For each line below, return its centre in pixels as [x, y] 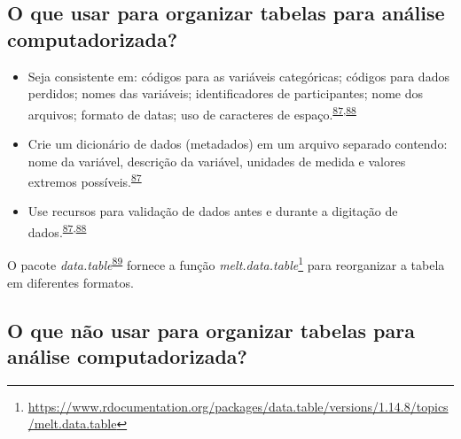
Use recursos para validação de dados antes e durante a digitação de [213, 211]
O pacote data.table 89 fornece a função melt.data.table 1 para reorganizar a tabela [226, 263]
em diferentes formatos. [70, 282]
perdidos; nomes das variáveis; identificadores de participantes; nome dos [225, 93]
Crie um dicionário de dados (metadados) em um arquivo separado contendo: [238, 144]
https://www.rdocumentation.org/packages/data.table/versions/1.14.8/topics [238, 406]
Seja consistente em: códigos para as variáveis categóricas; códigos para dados [238, 76]
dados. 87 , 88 [57, 231]
